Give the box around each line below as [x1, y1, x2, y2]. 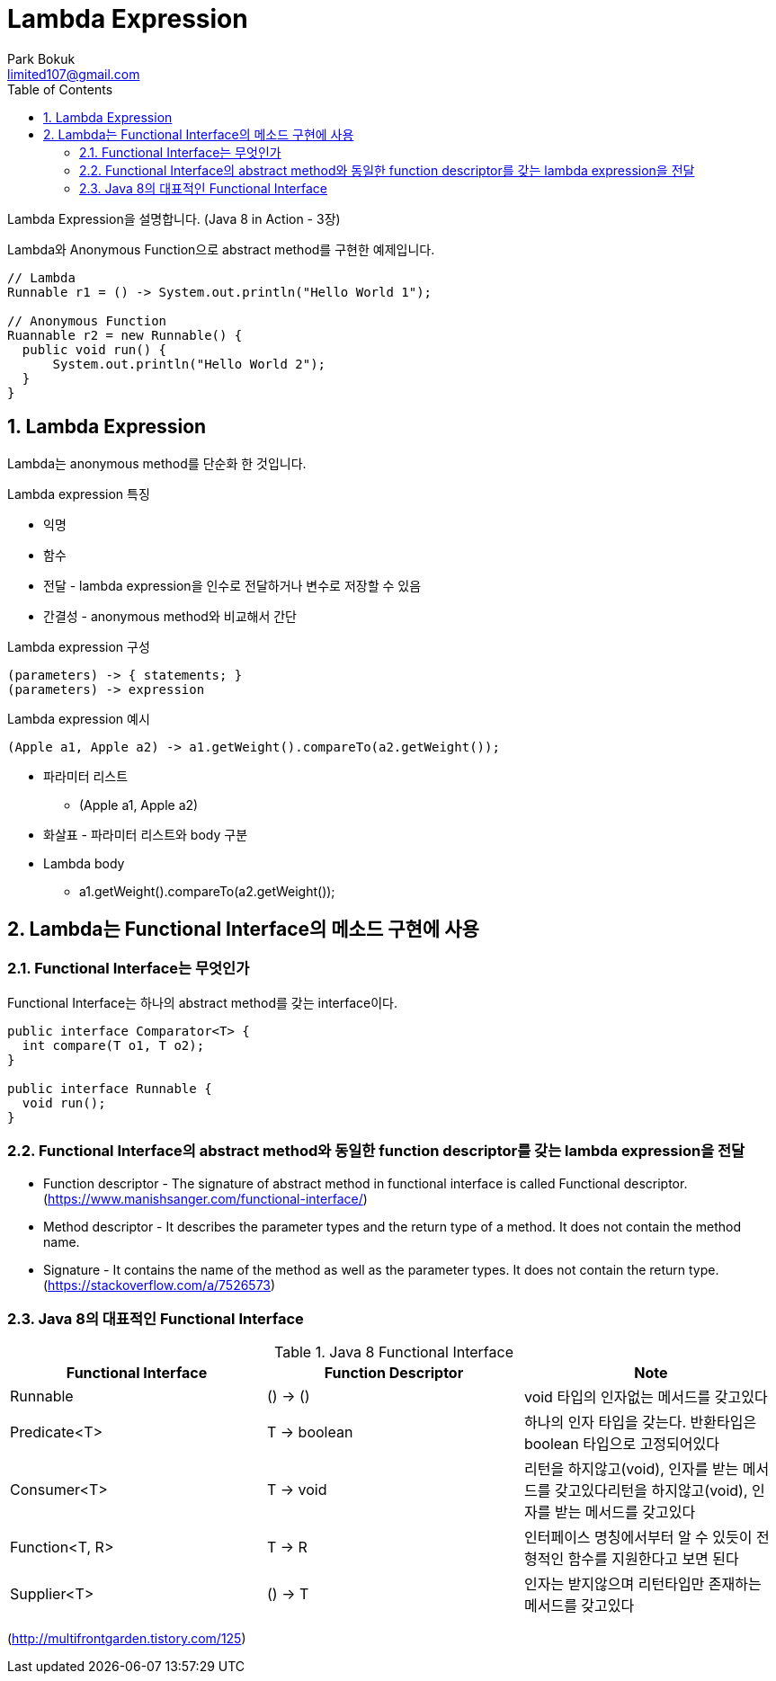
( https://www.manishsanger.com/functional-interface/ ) [43, 1190, 368, 1206]
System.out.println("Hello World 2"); [52, 356, 326, 371]
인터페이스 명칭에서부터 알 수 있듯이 [523, 1528, 753, 1547]
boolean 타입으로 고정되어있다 [523, 1435, 719, 1454]
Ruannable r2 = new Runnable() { [7, 327, 243, 342]
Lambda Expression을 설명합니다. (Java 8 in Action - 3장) [7, 210, 341, 227]
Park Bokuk [7, 50, 76, 67]
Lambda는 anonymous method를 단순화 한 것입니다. [7, 455, 307, 471]
